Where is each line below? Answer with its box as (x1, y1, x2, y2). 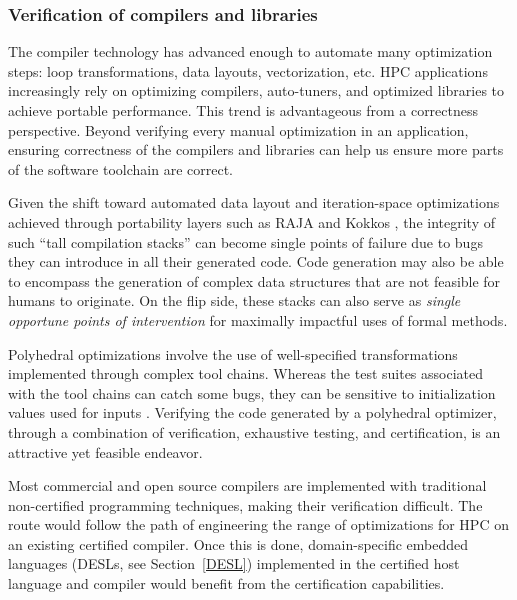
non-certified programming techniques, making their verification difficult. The (8, 494, 483, 515)
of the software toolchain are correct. (8, 158, 233, 179)
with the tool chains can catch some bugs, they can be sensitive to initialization (8, 382, 496, 403)
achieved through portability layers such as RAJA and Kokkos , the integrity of (8, 211, 495, 232)
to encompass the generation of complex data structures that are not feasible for (8, 270, 501, 291)
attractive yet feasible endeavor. (8, 441, 203, 462)
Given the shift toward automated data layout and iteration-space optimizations (8, 192, 500, 213)
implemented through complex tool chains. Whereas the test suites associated (8, 363, 484, 384)
